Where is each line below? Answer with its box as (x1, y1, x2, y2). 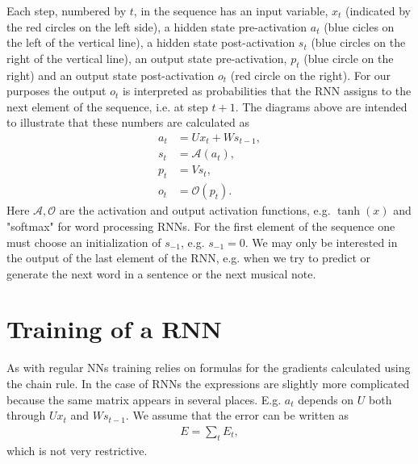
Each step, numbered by (6, 2, 127, 19)
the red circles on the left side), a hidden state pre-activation (6, 18, 307, 35)
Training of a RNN (6, 312, 222, 345)
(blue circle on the (303, 49, 394, 66)
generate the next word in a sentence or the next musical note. (6, 265, 316, 282)
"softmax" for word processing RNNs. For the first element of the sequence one (6, 217, 395, 234)
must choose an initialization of (6, 233, 161, 250)
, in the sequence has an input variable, (133, 2, 328, 19)
